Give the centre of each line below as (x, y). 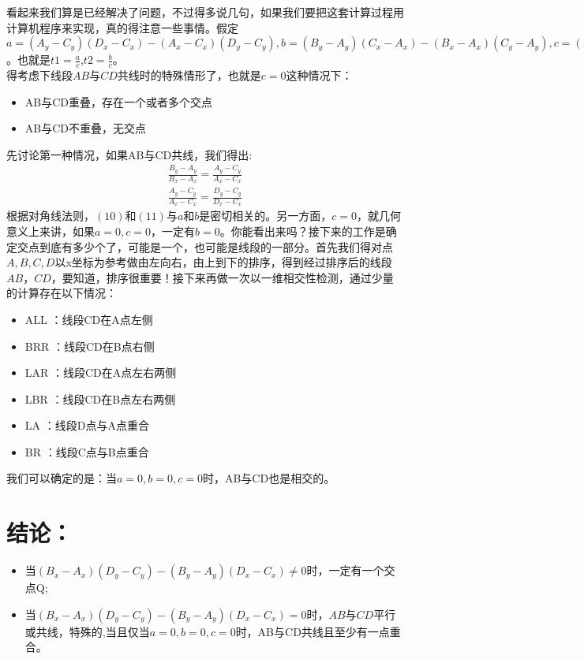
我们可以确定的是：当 (62, 478)
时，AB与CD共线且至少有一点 (313, 631)
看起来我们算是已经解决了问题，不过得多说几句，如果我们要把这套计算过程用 (205, 12)
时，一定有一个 (345, 570)
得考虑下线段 (39, 75)
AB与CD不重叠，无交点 (86, 128)
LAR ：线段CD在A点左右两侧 (101, 372)
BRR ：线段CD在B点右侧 (90, 346)
